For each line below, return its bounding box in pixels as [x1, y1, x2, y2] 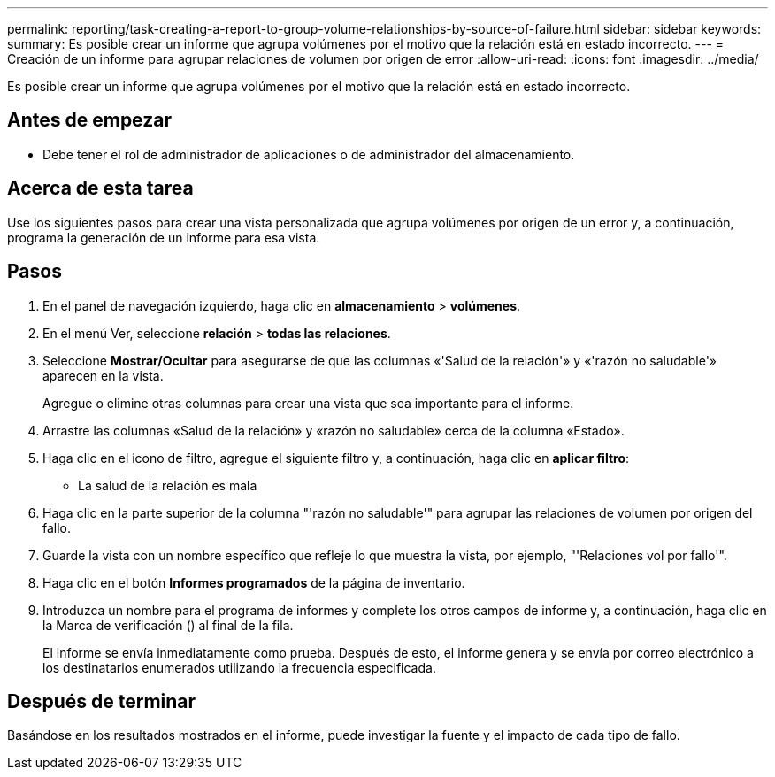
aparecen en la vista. [42, 367, 164, 383]
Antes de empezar [7, 109, 172, 132]
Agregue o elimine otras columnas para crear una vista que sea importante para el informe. [42, 395, 574, 411]
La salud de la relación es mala [78, 477, 257, 493]
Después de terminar [7, 689, 196, 712]
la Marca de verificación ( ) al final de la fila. [42, 617, 294, 633]
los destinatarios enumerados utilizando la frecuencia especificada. [42, 659, 436, 675]
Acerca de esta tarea [7, 177, 194, 200]
